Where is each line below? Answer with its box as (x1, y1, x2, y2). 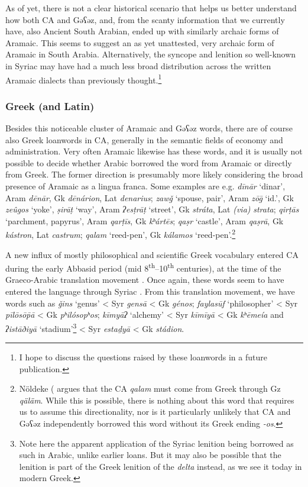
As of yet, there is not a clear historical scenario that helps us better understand (5, 2, 297, 14)
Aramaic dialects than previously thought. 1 (5, 72, 162, 86)
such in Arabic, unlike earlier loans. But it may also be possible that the (19, 449, 281, 461)
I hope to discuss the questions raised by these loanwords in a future (19, 351, 267, 363)
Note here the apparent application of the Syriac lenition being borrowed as (19, 437, 294, 449)
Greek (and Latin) (5, 98, 95, 113)
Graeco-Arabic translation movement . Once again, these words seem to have (5, 273, 284, 286)
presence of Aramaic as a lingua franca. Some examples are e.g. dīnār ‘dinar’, (5, 180, 286, 192)
